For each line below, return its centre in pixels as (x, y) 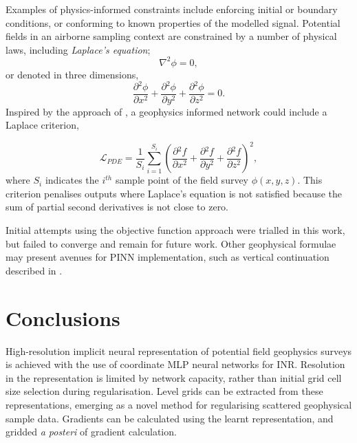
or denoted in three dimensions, (72, 74)
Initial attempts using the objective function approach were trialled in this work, (175, 230)
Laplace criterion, (42, 125)
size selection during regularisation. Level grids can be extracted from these (164, 391)
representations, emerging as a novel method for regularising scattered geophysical (179, 404)
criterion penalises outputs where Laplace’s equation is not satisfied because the (174, 193)
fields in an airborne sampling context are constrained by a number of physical (171, 36)
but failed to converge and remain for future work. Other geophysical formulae (171, 243)
